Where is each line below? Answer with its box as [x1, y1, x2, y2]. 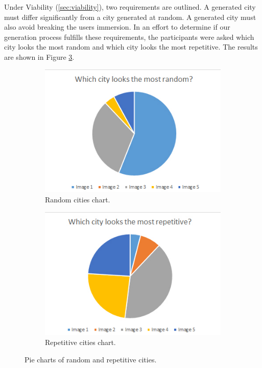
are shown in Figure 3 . [4, 51, 75, 62]
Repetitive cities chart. [45, 336, 116, 347]
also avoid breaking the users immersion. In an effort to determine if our [4, 21, 230, 32]
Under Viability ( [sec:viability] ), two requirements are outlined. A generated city [4, 2, 256, 12]
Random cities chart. [45, 194, 110, 204]
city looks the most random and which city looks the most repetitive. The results [4, 41, 258, 52]
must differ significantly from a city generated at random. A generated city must [4, 11, 256, 22]
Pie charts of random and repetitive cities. [25, 354, 157, 364]
